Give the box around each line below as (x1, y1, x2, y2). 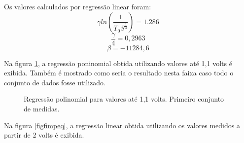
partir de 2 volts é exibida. (4, 130, 84, 140)
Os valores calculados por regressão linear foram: (4, 1, 151, 11)
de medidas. (24, 104, 60, 114)
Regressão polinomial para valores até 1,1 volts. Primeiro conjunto (24, 94, 224, 104)
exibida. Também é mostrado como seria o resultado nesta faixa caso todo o (4, 68, 234, 78)
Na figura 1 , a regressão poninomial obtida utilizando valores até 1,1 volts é (4, 58, 232, 68)
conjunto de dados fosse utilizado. (4, 77, 105, 87)
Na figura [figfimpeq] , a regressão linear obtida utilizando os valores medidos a (4, 120, 240, 130)
